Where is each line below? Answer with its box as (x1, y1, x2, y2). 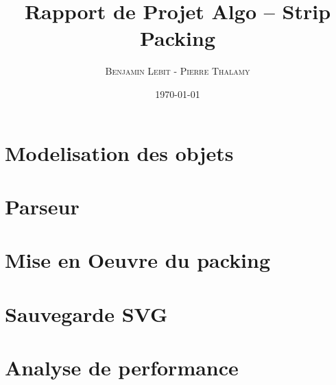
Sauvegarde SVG (5, 299, 168, 327)
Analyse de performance (5, 353, 239, 381)
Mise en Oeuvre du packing (5, 246, 271, 274)
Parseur (5, 192, 80, 220)
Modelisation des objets (5, 138, 234, 166)
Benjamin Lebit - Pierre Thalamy (105, 64, 250, 78)
